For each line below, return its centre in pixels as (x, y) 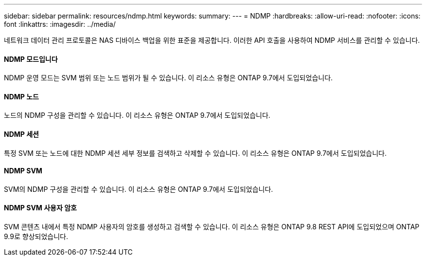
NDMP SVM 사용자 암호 (40, 208)
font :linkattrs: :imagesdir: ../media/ (60, 24)
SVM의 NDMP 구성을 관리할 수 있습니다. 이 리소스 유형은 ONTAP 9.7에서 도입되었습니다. (139, 189)
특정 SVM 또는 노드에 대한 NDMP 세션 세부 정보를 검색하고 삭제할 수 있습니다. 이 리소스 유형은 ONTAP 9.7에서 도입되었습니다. (195, 153)
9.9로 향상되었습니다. (36, 237)
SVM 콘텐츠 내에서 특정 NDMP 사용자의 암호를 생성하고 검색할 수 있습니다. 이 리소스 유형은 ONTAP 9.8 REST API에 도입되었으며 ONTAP (212, 227)
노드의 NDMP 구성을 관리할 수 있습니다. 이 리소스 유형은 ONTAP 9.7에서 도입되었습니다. (137, 115)
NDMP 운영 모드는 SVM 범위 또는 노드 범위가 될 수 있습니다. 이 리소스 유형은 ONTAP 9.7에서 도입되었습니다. (169, 78)
